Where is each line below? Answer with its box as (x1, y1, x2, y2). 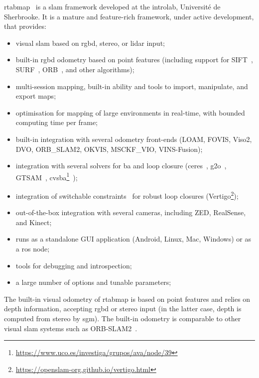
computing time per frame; (15, 117, 98, 127)
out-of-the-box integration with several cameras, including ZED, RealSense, (15, 207, 246, 218)
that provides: (4, 21, 46, 31)
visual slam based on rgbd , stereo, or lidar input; (15, 37, 165, 48)
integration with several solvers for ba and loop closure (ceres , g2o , (15, 160, 227, 171)
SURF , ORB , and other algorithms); (15, 64, 134, 74)
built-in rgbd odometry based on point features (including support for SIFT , (15, 54, 253, 65)
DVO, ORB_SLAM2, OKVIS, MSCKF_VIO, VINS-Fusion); (15, 143, 203, 154)
